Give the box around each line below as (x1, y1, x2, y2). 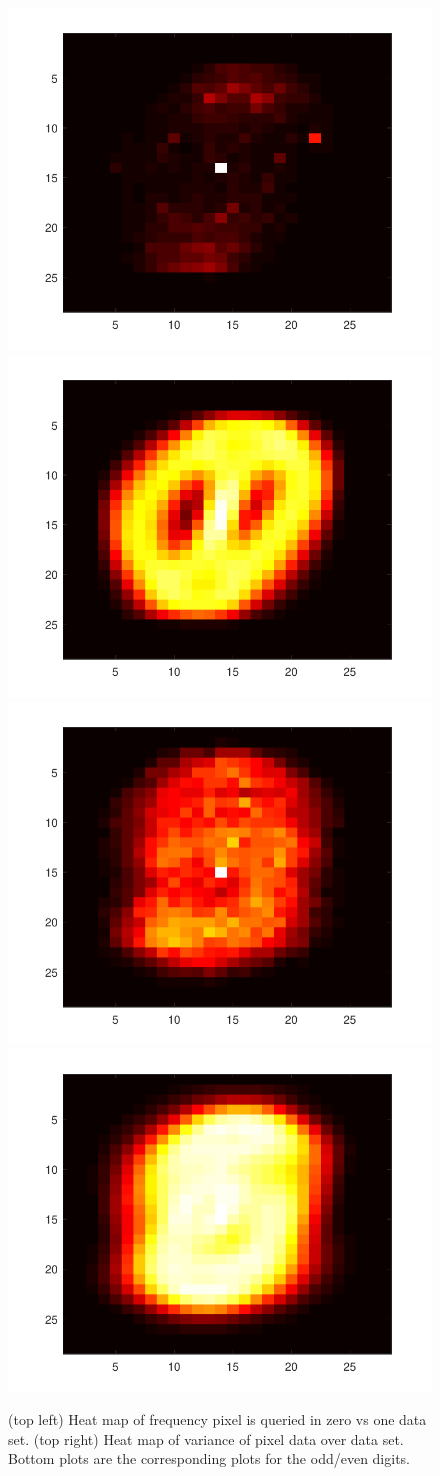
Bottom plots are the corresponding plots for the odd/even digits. (8, 1448, 411, 1469)
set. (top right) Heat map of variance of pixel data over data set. (8, 1428, 404, 1449)
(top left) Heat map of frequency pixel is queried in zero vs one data (8, 1409, 427, 1430)
